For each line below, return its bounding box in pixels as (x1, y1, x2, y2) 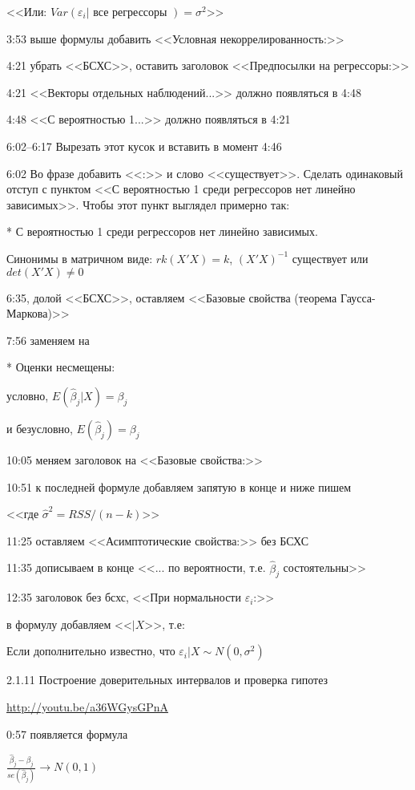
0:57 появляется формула (6, 725, 128, 742)
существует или (292, 249, 369, 266)
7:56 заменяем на (6, 331, 90, 348)
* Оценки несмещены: (6, 359, 115, 375)
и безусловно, (6, 419, 73, 436)
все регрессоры (93, 7, 167, 18)
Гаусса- (340, 289, 376, 306)
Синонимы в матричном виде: (6, 249, 153, 266)
